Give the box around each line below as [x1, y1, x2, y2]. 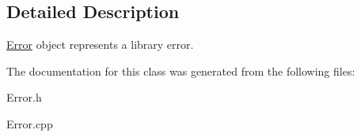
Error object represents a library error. [6, 36, 194, 53]
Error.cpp [6, 115, 53, 131]
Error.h [6, 89, 42, 106]
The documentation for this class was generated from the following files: [6, 62, 355, 79]
